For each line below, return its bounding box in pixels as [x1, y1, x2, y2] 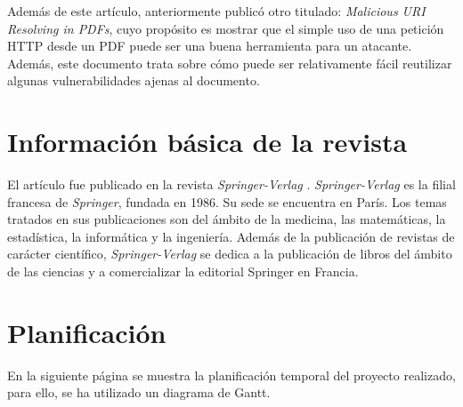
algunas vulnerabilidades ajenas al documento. [7, 71, 260, 90]
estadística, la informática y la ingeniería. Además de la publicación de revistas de [7, 227, 455, 245]
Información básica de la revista [7, 124, 408, 160]
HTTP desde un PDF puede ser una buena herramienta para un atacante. [7, 36, 412, 55]
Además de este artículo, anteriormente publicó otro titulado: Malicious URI [7, 2, 426, 20]
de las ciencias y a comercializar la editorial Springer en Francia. [7, 262, 359, 281]
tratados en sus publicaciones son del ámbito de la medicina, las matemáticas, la [7, 210, 446, 228]
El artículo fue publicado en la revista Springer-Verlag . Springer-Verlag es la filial [7, 175, 456, 194]
